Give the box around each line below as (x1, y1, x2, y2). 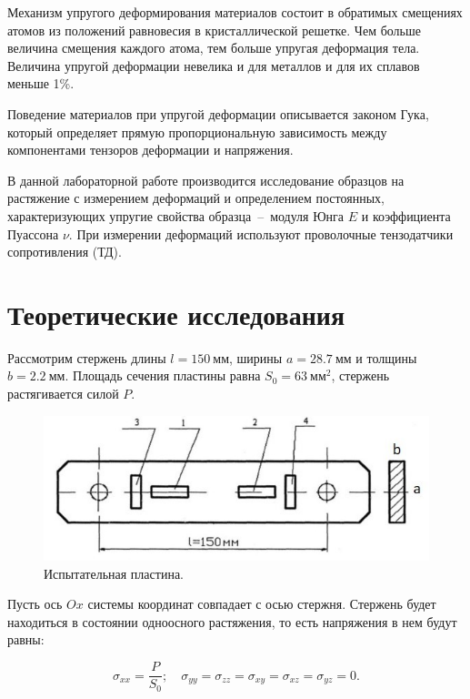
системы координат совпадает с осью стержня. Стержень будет (87, 594, 436, 613)
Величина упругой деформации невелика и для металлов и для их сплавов (7, 56, 420, 75)
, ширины (229, 348, 283, 367)
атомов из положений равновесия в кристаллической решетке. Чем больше (7, 20, 421, 39)
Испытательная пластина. (44, 563, 184, 582)
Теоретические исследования (7, 295, 345, 332)
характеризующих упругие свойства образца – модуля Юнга (7, 206, 345, 225)
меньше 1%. (7, 74, 75, 93)
